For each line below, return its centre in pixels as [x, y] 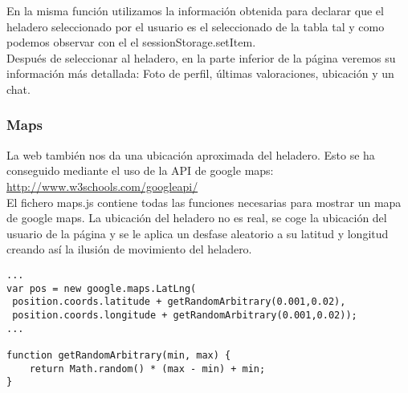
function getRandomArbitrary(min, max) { [119, 355]
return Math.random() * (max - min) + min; [147, 369]
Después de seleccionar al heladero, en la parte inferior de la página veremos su [201, 57]
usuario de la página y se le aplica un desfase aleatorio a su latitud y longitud [198, 233]
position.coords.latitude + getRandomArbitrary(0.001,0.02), [179, 302]
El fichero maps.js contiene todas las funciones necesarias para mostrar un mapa [204, 202]
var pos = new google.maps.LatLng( [102, 288]
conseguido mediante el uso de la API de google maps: [140, 170]
